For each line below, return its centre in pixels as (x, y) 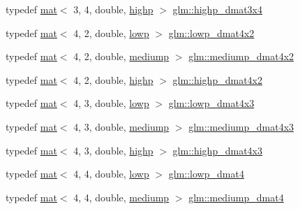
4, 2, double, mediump (121, 56)
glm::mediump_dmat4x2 (241, 56)
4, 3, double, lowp (111, 103)
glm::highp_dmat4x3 (217, 150)
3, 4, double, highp (113, 9)
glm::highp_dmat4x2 (217, 79)
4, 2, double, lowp (111, 33)
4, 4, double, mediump (121, 197)
